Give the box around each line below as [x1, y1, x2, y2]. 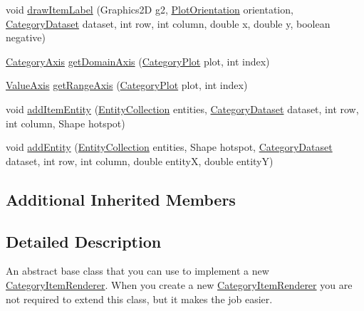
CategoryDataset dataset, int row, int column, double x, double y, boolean [6, 16, 331, 31]
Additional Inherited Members [6, 188, 236, 210]
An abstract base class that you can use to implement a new [6, 263, 269, 278]
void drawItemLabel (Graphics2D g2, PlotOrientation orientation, [6, 2, 293, 16]
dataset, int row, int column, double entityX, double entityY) [6, 153, 274, 168]
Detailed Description [6, 230, 162, 252]
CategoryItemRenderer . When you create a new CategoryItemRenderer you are [6, 277, 353, 292]
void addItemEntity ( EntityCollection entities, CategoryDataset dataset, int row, [6, 101, 359, 116]
